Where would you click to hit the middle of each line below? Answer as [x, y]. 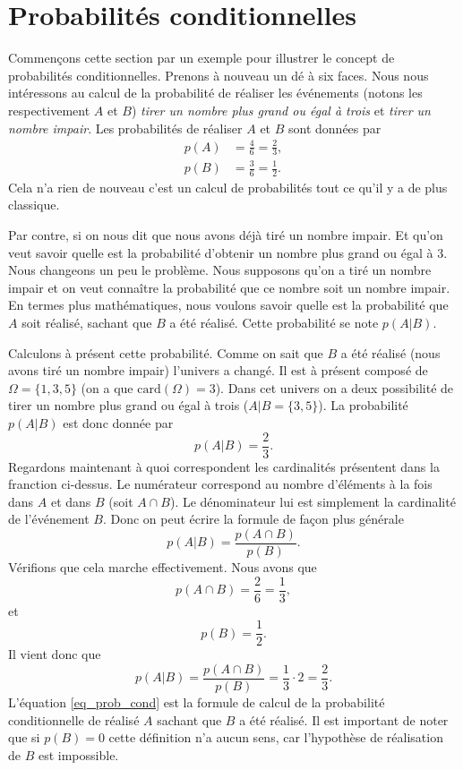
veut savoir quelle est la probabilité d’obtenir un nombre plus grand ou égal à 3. [228, 252]
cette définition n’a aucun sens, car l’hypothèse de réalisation [276, 737]
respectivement [49, 110]
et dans [71, 501]
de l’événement [49, 519]
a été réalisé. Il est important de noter [344, 719]
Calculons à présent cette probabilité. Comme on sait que [166, 352]
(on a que [107, 387]
